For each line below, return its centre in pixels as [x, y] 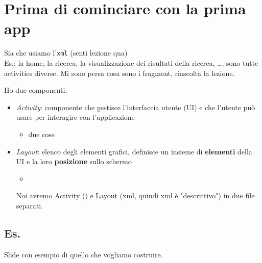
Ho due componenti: [36, 90]
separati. [30, 205]
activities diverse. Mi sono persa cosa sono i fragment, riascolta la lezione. [120, 73]
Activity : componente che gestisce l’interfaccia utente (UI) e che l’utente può [136, 107]
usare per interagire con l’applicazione [75, 117]
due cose [41, 134]
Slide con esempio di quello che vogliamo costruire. [84, 254]
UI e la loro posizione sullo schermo [74, 161]
